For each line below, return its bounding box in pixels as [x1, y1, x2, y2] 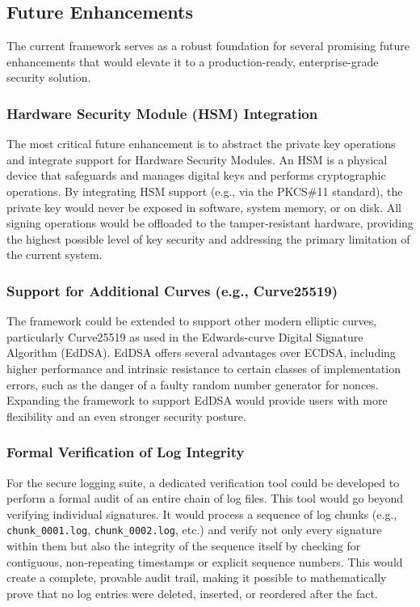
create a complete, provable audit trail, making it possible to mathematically [6, 569, 387, 586]
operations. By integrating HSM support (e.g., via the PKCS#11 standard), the [6, 182, 403, 199]
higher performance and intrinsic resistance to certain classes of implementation [6, 359, 401, 376]
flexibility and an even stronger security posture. [6, 407, 246, 424]
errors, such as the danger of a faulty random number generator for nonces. [6, 376, 379, 393]
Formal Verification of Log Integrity [6, 442, 245, 462]
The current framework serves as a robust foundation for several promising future [6, 37, 410, 54]
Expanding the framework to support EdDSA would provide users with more [6, 392, 388, 409]
